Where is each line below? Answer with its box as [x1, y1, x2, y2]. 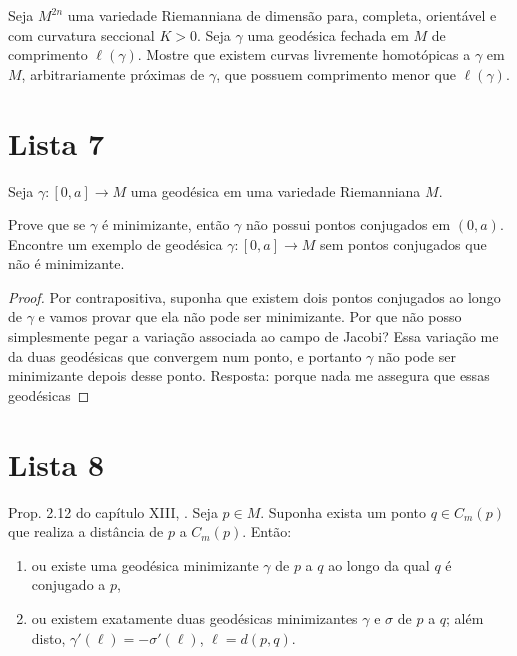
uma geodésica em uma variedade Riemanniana [130, 180, 421, 201]
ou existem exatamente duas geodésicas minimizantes [31, 607, 358, 628]
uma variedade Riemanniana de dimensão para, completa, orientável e [67, 5, 497, 25]
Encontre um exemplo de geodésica [8, 233, 223, 254]
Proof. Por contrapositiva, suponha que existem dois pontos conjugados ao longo [8, 286, 501, 307]
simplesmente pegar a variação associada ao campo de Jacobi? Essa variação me [8, 326, 499, 347]
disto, [31, 627, 66, 648]
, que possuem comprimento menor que [216, 63, 456, 84]
